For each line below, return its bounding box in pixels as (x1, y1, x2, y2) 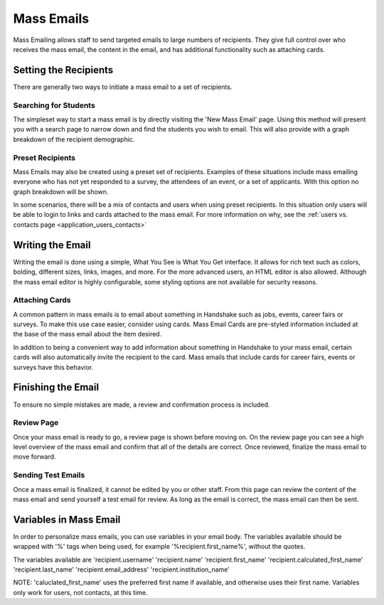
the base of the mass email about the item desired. (13, 330, 162, 338)
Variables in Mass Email (13, 513, 121, 525)
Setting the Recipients (13, 64, 114, 76)
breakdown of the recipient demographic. (13, 135, 135, 144)
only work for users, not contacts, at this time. (13, 588, 149, 596)
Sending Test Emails (13, 470, 85, 480)
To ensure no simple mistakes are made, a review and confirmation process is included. (13, 400, 270, 409)
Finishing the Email (13, 381, 100, 394)
